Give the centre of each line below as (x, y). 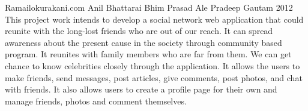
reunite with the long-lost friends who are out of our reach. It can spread (139, 31)
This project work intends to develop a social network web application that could (154, 19)
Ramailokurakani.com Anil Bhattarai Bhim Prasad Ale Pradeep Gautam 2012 (149, 7)
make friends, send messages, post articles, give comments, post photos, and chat (154, 77)
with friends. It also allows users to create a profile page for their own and (141, 89)
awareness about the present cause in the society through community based (143, 42)
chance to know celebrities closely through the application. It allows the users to (152, 65)
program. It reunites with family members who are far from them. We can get (148, 54)
